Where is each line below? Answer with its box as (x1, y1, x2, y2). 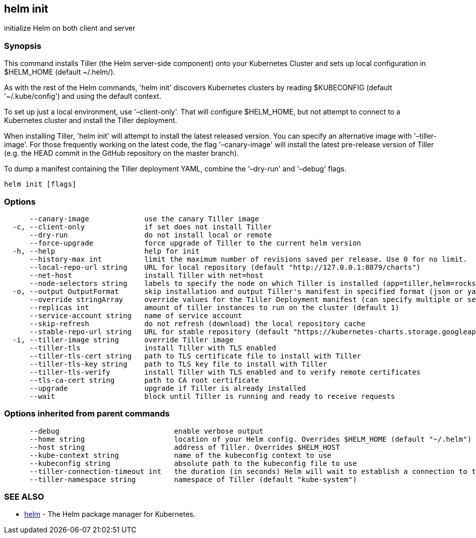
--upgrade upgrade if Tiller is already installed (29, 384, 306, 392)
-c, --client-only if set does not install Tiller (12, 222, 272, 231)
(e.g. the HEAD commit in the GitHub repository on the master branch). (4, 149, 239, 158)
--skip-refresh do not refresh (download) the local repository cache (29, 319, 366, 328)
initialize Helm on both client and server (4, 24, 136, 33)
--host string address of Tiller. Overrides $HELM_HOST (29, 443, 340, 451)
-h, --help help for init (12, 247, 200, 255)
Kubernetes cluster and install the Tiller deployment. (4, 116, 177, 125)
